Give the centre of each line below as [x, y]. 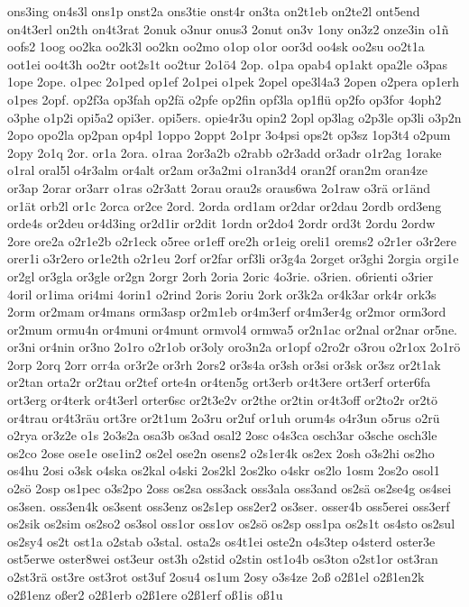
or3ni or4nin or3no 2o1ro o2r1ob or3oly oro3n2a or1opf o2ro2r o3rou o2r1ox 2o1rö [234, 347]
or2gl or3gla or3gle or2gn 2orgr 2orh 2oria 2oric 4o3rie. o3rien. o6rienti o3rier [221, 276]
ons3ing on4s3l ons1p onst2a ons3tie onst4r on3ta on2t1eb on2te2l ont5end [214, 11]
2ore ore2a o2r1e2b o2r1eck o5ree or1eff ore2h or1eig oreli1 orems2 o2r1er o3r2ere [232, 240]
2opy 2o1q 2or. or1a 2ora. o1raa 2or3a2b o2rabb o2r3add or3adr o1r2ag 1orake [225, 152]
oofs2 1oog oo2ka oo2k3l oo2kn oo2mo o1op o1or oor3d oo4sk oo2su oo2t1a [216, 46]
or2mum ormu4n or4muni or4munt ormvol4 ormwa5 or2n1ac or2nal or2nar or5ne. [232, 329]
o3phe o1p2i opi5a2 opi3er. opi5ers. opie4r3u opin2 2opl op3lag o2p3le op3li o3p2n [234, 117]
